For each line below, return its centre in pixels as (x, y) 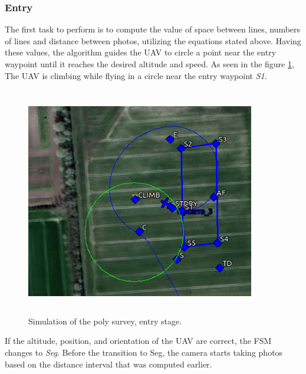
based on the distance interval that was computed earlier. (108, 364)
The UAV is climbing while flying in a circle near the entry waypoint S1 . (136, 75)
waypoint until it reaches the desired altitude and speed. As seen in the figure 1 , (149, 64)
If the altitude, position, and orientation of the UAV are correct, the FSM (138, 341)
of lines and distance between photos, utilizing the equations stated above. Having (153, 40)
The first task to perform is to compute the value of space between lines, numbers (153, 29)
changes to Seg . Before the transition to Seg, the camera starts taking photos (144, 352)
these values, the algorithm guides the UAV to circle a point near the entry (141, 52)
